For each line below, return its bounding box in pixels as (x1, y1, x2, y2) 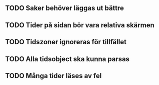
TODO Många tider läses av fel (5, 72, 102, 80)
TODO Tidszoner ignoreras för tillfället (5, 38, 126, 46)
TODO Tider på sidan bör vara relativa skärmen (5, 21, 154, 29)
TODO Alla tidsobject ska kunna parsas (5, 55, 130, 63)
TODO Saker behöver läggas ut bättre (5, 4, 124, 12)
